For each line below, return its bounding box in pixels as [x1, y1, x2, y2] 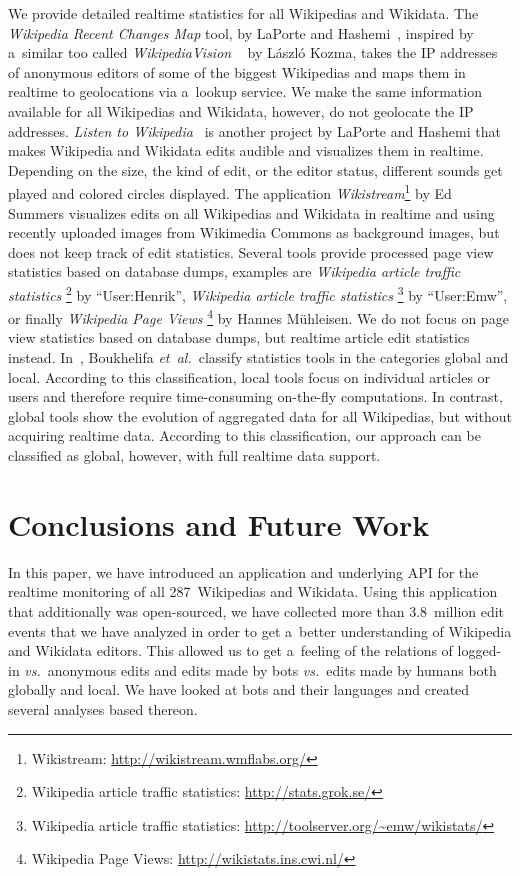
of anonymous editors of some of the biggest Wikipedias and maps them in [8, 61, 466, 82]
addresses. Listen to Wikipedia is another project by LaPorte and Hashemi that [8, 120, 501, 141]
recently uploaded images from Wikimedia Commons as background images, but [8, 222, 500, 243]
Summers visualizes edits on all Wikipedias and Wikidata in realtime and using [8, 202, 495, 223]
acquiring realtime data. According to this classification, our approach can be [8, 425, 481, 446]
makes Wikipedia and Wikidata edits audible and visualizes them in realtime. [8, 140, 484, 161]
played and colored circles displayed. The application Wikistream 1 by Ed [8, 180, 452, 203]
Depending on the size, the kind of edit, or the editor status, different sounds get [8, 159, 503, 180]
